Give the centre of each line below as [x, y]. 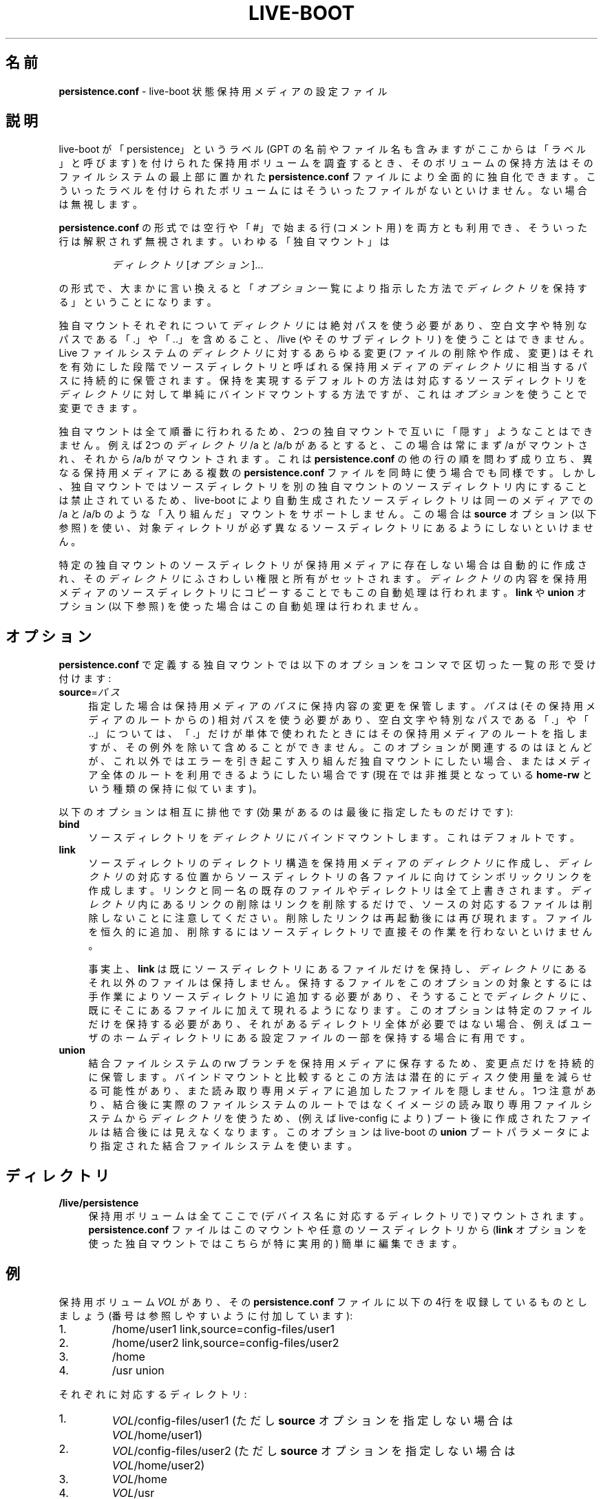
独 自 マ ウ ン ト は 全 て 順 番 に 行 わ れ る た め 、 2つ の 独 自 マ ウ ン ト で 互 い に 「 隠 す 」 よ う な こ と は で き [326, 432]
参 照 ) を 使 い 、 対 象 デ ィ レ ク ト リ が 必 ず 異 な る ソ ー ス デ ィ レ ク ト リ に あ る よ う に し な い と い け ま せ [326, 528]
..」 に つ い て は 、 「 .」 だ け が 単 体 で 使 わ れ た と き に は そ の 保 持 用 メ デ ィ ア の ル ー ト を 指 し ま [338, 734]
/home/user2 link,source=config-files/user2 [225, 1342]
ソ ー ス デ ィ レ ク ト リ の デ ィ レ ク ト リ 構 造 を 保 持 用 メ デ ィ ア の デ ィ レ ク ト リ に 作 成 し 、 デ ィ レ [340, 863]
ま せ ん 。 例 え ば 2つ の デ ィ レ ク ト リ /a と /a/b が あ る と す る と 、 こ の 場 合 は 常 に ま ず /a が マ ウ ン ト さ [323, 445]
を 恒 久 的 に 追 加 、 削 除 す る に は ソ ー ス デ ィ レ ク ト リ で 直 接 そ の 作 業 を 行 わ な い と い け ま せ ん [340, 932]
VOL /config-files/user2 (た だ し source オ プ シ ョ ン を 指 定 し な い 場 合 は [314, 1450]
